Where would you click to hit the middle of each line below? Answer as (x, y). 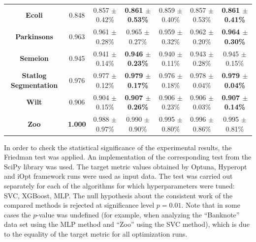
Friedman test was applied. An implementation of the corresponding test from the (128, 157)
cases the (17, 214)
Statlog (34, 75)
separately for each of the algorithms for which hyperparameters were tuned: (119, 186)
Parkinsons (34, 36)
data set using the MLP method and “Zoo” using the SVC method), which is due (127, 224)
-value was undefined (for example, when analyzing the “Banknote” (138, 214)
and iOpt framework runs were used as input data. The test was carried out (118, 176)
